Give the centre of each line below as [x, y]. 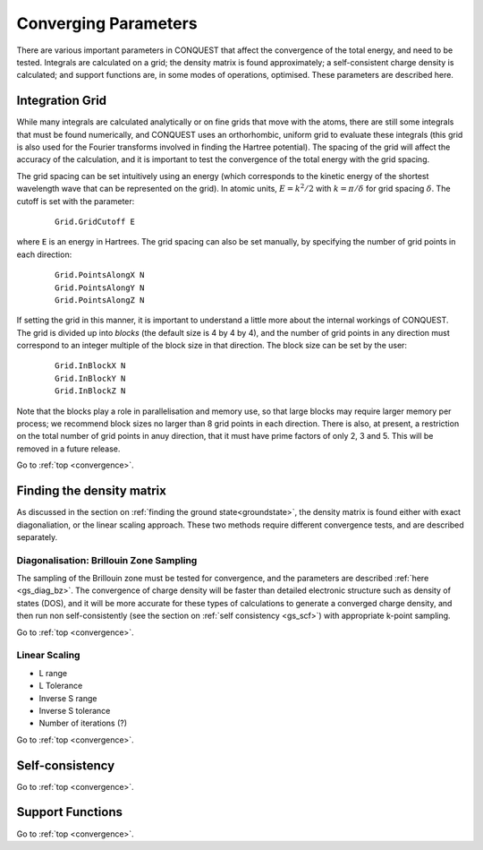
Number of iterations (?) [83, 723]
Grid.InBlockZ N [90, 391]
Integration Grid [62, 101]
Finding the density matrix [92, 491]
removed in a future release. [68, 449]
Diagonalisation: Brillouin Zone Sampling [107, 560]
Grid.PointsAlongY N [100, 288]
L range [53, 673]
